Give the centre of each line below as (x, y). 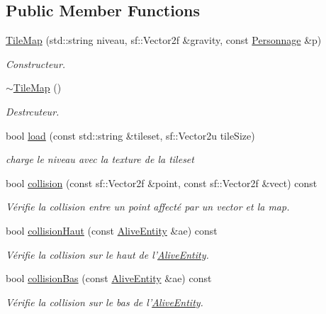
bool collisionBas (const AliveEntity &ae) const (109, 278)
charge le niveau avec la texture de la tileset (100, 159)
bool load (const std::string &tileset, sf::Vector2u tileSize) (130, 135)
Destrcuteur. (33, 111)
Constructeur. (36, 63)
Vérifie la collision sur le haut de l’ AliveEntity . (107, 254)
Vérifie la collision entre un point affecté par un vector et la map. (148, 207)
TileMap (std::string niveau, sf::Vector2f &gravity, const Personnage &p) (164, 40)
